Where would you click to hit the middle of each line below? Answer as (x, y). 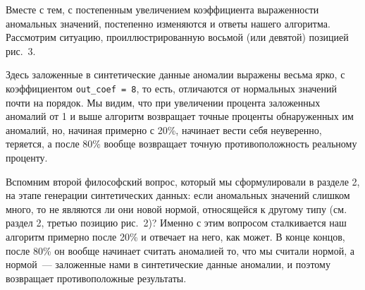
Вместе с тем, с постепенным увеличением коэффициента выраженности (162, 9)
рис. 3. (21, 50)
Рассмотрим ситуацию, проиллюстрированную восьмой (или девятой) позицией (177, 37)
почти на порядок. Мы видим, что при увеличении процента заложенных (163, 102)
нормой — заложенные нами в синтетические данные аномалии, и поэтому (168, 264)
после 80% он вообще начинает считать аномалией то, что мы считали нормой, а (180, 250)
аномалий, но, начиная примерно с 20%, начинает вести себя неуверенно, (164, 129)
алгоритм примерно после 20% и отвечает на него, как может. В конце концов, (175, 236)
